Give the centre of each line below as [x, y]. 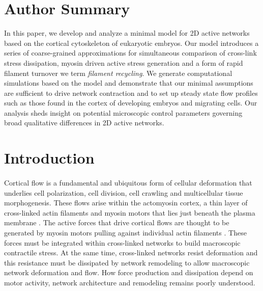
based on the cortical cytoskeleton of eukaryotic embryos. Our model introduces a [131, 43]
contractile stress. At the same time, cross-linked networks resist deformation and [131, 253]
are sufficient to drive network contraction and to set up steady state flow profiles [131, 92]
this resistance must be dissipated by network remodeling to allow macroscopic [127, 262]
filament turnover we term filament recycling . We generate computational [118, 73]
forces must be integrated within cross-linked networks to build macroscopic [122, 242]
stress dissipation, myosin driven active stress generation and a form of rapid [124, 62]
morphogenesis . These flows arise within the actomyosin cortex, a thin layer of [126, 203]
